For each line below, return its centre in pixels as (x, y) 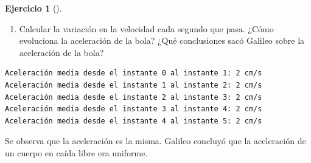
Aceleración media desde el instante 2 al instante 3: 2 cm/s (134, 97)
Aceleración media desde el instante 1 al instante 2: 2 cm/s (134, 85)
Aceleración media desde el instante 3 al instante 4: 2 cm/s (134, 109)
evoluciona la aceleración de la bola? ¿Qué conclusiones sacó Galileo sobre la (162, 40)
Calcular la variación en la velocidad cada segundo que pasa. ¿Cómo (146, 28)
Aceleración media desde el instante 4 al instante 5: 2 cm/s (134, 121)
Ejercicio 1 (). (33, 8)
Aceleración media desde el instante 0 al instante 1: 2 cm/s (134, 73)
